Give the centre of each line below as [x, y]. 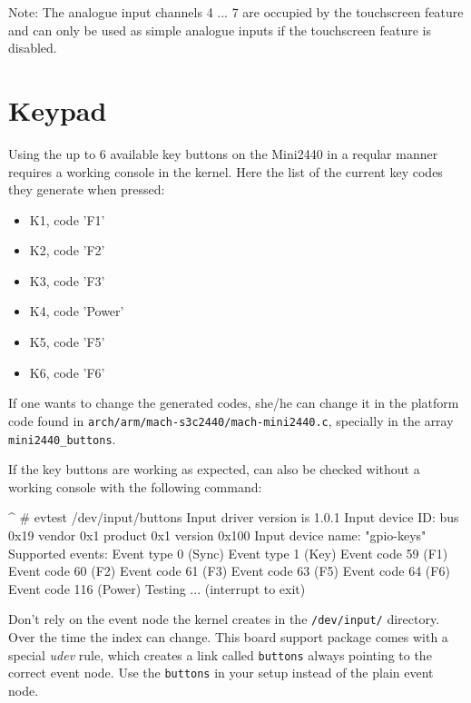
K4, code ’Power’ [77, 311]
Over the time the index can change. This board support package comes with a [228, 636]
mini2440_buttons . [62, 438]
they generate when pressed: [87, 189]
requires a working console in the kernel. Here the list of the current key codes [226, 171]
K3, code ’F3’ [67, 280]
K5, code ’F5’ [67, 342]
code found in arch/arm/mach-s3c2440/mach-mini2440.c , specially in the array [231, 420]
